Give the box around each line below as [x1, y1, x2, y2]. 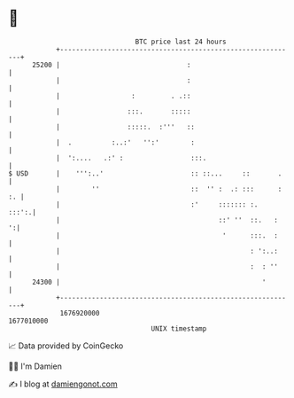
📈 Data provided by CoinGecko [8, 340, 124, 351]
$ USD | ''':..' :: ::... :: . [8, 168, 282, 178]
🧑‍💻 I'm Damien [8, 361, 63, 371]
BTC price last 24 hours [135, 37, 227, 46]
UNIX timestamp [151, 324, 207, 333]
